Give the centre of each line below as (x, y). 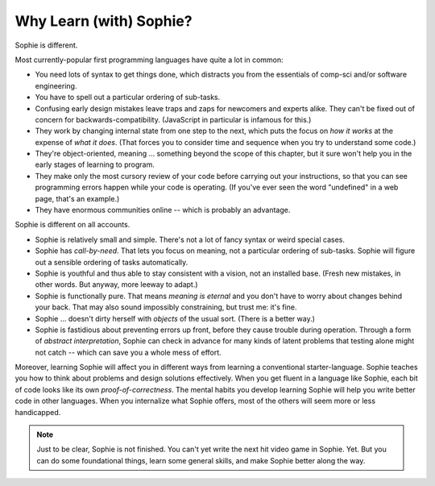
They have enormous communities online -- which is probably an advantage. (163, 210)
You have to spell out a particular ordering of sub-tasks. (128, 98)
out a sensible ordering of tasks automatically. (112, 262)
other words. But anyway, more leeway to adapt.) (116, 285)
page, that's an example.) (77, 198)
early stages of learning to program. (95, 164)
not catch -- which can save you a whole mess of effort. (128, 352)
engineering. (56, 85)
